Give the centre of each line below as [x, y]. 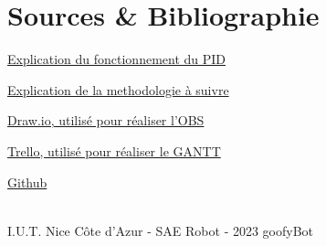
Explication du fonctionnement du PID [117, 59]
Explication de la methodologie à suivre [118, 89]
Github [27, 182]
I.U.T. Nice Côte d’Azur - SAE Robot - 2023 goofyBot [161, 230]
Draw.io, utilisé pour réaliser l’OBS [106, 120]
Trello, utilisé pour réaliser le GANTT [114, 150]
